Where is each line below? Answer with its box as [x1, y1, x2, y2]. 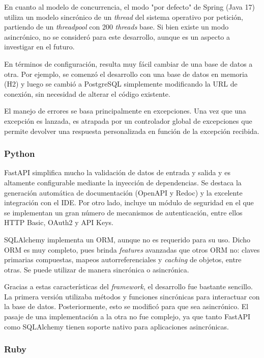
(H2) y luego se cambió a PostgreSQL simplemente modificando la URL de [4, 78, 238, 89]
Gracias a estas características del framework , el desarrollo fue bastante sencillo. [4, 281, 253, 292]
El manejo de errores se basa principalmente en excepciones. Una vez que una [4, 105, 246, 116]
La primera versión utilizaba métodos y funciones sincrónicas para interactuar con [4, 291, 260, 301]
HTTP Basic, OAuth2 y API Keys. [4, 217, 113, 228]
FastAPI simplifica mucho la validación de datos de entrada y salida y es [4, 167, 230, 178]
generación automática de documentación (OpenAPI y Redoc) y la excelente [4, 187, 243, 198]
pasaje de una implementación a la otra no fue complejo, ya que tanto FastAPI [4, 311, 250, 322]
